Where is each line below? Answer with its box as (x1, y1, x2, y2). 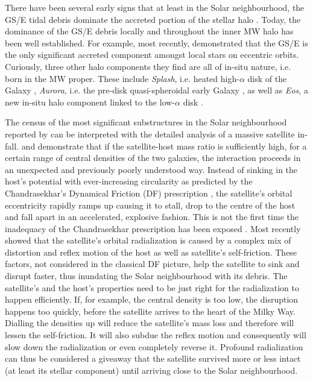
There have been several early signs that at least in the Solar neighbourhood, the (5, 1, 305, 13)
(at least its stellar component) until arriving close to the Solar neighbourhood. (5, 364, 298, 376)
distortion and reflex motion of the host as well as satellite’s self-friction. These (5, 245, 297, 258)
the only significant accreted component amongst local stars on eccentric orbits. (5, 48, 299, 61)
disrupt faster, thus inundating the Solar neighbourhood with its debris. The (5, 269, 288, 282)
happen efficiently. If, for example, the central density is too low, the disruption (5, 293, 299, 306)
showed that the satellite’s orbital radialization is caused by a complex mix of (5, 234, 291, 247)
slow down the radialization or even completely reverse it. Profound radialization (5, 340, 303, 353)
